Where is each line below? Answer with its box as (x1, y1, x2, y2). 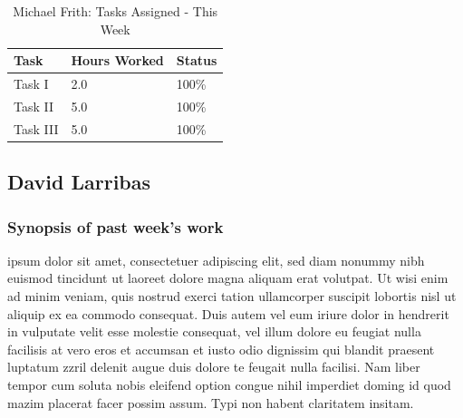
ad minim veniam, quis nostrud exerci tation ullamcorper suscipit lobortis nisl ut (7, 287, 457, 305)
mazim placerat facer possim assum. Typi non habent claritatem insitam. (7, 393, 414, 412)
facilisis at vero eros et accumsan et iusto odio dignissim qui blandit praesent (7, 339, 435, 358)
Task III (14, 119, 59, 138)
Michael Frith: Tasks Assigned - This (13, 2, 218, 20)
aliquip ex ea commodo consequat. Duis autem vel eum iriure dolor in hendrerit (7, 304, 449, 323)
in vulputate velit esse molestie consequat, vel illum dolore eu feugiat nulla (7, 322, 421, 341)
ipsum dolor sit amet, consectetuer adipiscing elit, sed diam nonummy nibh (7, 250, 425, 269)
